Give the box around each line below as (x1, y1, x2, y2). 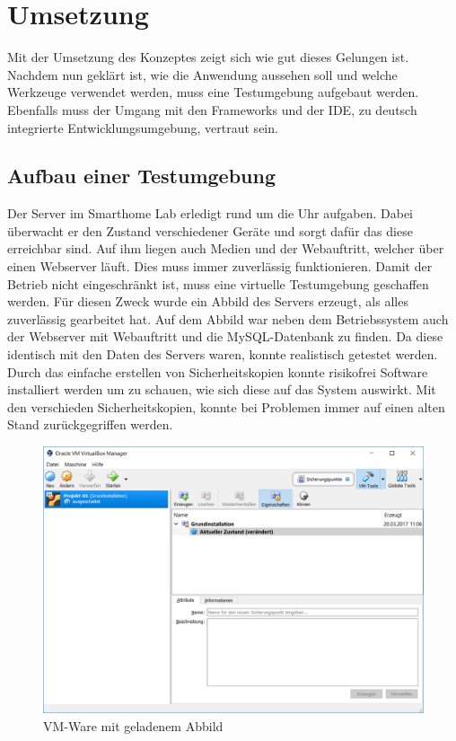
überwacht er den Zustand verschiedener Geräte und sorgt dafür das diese (7, 221, 413, 240)
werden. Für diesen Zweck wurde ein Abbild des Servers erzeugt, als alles (7, 292, 408, 311)
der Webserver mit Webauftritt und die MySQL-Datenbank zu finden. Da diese (7, 327, 443, 346)
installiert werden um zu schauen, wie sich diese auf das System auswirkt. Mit (7, 380, 436, 399)
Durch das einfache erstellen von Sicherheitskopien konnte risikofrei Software (7, 362, 428, 381)
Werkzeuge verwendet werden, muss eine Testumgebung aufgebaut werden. (7, 83, 419, 101)
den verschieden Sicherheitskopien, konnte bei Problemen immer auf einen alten (7, 397, 445, 416)
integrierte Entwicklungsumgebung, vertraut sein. (7, 118, 278, 137)
